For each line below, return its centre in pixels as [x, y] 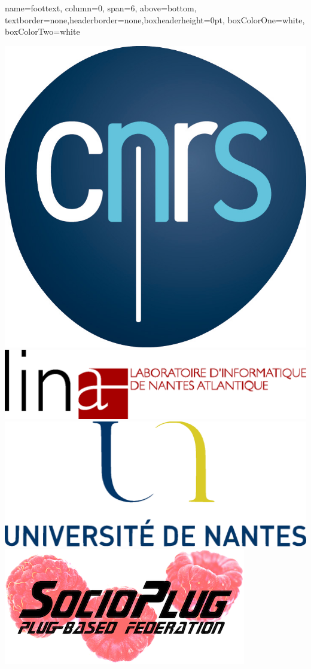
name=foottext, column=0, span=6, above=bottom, [101, 8]
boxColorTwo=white [42, 31]
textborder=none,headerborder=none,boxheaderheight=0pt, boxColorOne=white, [155, 19]
